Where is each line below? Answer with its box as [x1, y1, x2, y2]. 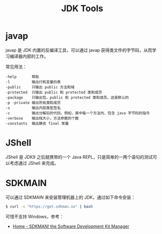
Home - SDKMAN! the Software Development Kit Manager [12, 223, 129, 229]
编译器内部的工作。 [9, 53, 48, 59]
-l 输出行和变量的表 [5, 79, 61, 85]
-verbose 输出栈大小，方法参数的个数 [5, 116, 79, 121]
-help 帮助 [5, 74, 39, 79]
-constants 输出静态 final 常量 [5, 121, 69, 126]
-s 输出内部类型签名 [5, 106, 61, 110]
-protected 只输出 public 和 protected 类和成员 [5, 90, 103, 95]
